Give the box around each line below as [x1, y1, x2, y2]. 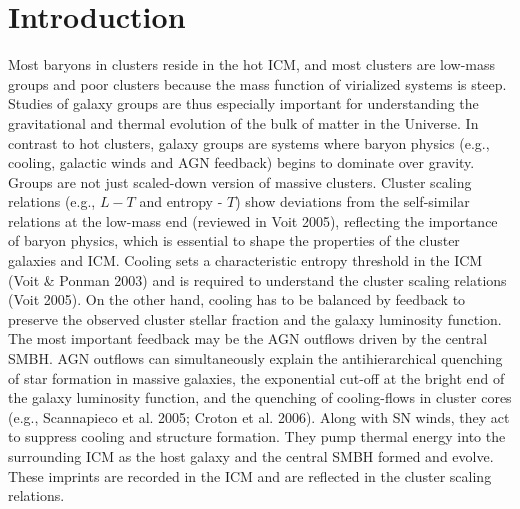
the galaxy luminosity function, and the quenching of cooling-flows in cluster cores [8, 387, 512, 408]
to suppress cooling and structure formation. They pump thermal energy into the [8, 426, 506, 447]
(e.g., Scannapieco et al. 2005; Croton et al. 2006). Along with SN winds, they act [8, 406, 510, 427]
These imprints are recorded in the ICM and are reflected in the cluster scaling [8, 465, 492, 486]
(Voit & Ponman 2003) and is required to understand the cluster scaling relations [8, 269, 507, 290]
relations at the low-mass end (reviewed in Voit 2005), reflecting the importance [8, 210, 498, 231]
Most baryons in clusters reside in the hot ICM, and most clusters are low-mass [8, 54, 496, 75]
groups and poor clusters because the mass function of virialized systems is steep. [8, 73, 507, 94]
